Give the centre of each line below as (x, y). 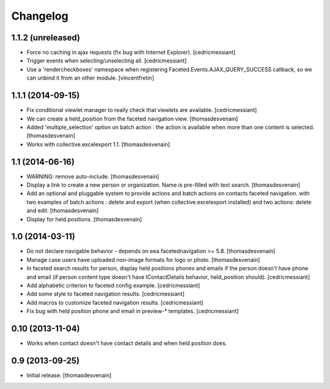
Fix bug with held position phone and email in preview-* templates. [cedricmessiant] (133, 311)
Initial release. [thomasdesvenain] (69, 376)
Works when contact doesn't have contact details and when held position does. (127, 343)
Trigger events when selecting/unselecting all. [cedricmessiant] (107, 61)
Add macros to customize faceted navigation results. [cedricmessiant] (115, 302)
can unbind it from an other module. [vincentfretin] (90, 78)
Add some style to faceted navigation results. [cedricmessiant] (105, 294)
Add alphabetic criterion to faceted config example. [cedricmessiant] (113, 286)
